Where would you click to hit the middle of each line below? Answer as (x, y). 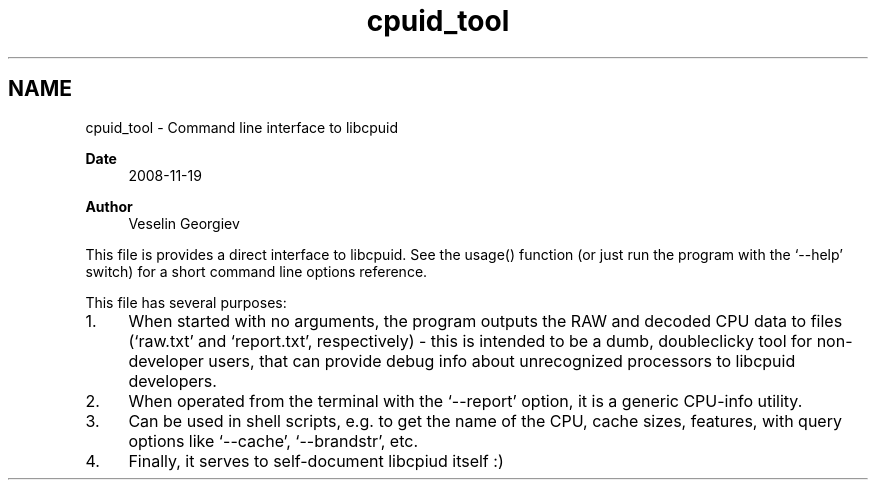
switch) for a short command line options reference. (256, 271)
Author (109, 206)
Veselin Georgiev (184, 223)
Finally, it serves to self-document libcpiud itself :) (316, 460)
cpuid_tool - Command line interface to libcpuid (242, 127)
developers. (172, 380)
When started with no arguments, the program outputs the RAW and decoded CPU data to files (485, 320)
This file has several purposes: (186, 302)
